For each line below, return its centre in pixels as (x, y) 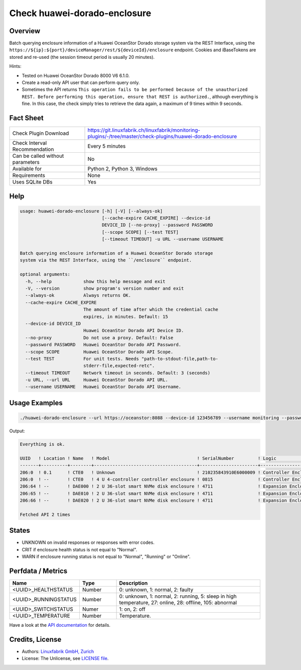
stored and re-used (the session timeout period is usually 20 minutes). (82, 57)
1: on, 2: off (132, 609)
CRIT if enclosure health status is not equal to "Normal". (80, 549)
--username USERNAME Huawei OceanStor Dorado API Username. (103, 387)
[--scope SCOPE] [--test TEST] (140, 232)
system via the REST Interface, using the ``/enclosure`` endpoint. (106, 260)
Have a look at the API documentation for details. (60, 625)
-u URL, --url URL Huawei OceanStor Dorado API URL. (97, 380)
